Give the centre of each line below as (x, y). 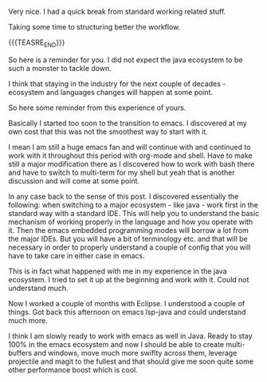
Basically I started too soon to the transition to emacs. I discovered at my (128, 123)
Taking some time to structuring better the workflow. (94, 27)
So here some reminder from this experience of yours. (97, 108)
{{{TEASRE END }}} (37, 43)
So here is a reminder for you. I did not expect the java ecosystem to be (126, 60)
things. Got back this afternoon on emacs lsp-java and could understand (127, 312)
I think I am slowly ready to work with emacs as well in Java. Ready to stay (130, 336)
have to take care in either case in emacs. (77, 255)
